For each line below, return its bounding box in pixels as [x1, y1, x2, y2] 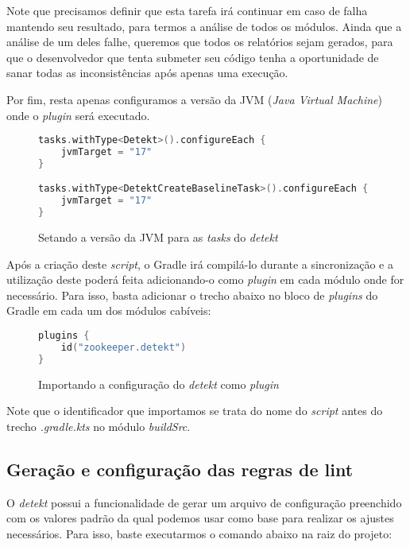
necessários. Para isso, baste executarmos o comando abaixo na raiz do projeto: [6, 525, 393, 541]
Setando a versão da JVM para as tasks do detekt [38, 229, 278, 246]
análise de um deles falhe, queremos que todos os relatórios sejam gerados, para [6, 33, 393, 50]
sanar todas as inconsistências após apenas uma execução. [6, 64, 288, 81]
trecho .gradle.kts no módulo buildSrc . [6, 417, 191, 434]
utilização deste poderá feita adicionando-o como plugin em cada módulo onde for [6, 271, 404, 288]
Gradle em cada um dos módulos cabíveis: [6, 302, 211, 319]
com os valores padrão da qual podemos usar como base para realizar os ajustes [6, 510, 394, 526]
